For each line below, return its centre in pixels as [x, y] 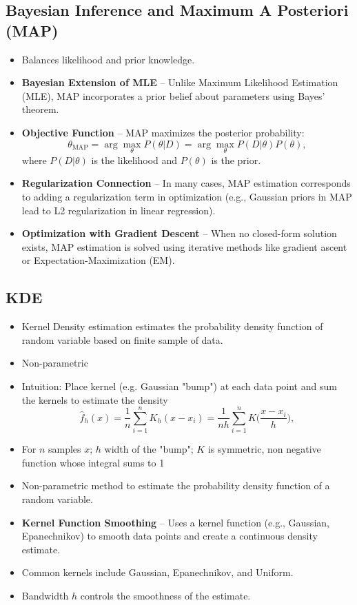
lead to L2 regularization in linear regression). [119, 210]
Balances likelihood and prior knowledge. [108, 59]
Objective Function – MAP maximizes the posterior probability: [163, 132]
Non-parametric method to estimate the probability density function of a [176, 485]
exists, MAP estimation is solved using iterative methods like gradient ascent [184, 246]
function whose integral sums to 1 [93, 462]
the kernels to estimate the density [95, 399]
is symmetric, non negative [264, 449]
